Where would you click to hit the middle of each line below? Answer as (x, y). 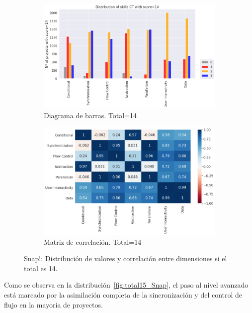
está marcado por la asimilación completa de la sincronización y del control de (123, 294)
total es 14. (41, 268)
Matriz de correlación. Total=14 (93, 241)
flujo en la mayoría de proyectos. (53, 304)
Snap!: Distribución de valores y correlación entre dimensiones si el (126, 258)
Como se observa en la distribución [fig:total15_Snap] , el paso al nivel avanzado (126, 285)
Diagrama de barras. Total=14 (90, 115)
